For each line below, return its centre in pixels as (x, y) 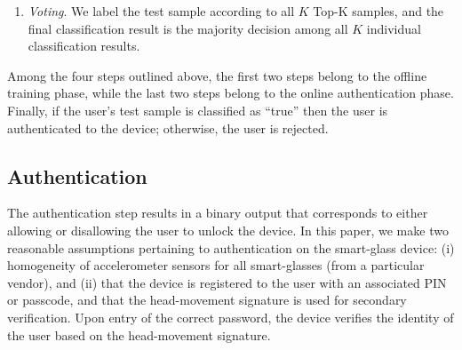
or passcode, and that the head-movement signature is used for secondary (207, 300)
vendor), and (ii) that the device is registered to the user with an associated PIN (227, 282)
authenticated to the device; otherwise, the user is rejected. (168, 127)
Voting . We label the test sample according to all (161, 11)
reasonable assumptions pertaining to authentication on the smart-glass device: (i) (231, 247)
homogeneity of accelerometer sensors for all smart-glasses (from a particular (216, 265)
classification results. (84, 46)
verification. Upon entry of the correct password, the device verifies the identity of (231, 317)
